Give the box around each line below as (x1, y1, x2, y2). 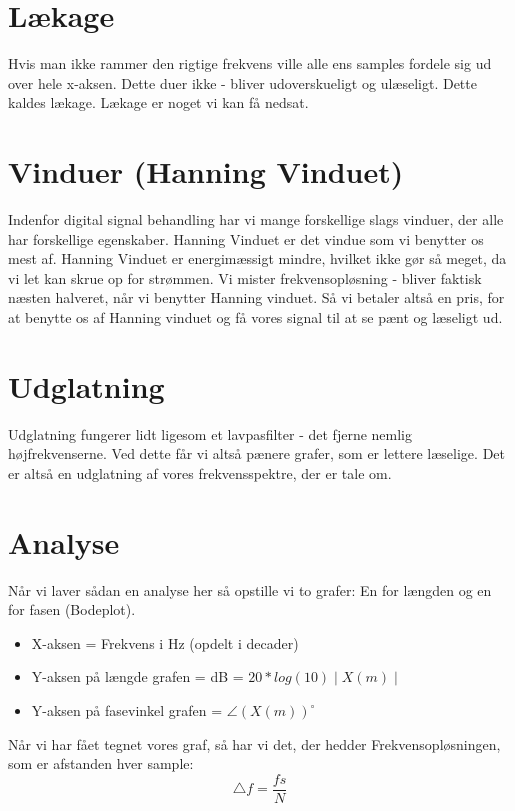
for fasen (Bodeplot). (8, 599, 136, 620)
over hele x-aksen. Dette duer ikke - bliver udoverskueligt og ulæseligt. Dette (8, 72, 477, 93)
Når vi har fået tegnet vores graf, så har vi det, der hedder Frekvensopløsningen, (8, 733, 501, 754)
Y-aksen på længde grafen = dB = (31, 666, 244, 687)
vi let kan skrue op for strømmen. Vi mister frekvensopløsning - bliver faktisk (8, 267, 482, 288)
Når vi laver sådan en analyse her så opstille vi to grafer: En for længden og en (8, 579, 492, 600)
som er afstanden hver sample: (8, 753, 194, 774)
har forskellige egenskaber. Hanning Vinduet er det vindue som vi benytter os (8, 228, 484, 249)
